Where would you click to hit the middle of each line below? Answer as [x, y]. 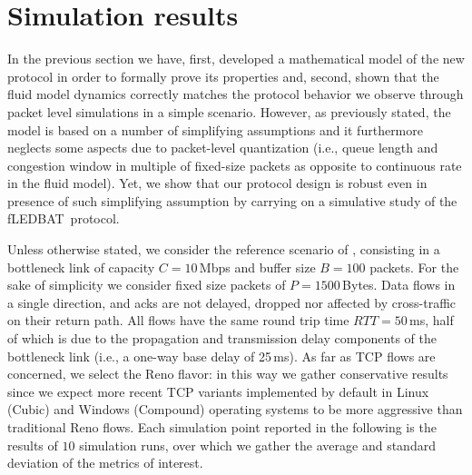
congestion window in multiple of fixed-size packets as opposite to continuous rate [235, 165]
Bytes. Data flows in [399, 285]
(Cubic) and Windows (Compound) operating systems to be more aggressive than [235, 409]
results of [33, 445]
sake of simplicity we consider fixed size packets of [147, 285]
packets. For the [414, 267]
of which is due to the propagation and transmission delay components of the [222, 338]
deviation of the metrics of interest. [105, 463]
